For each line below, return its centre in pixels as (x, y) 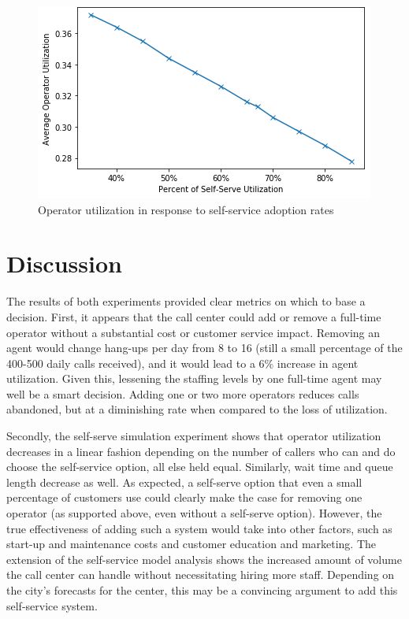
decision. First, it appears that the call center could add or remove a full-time (194, 316)
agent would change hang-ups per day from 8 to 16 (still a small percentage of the (204, 348)
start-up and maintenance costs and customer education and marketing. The (191, 544)
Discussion (64, 263)
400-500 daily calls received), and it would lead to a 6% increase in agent (182, 363)
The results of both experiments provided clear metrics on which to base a (186, 301)
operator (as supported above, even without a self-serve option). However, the (194, 513)
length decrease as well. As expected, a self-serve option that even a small (184, 482)
